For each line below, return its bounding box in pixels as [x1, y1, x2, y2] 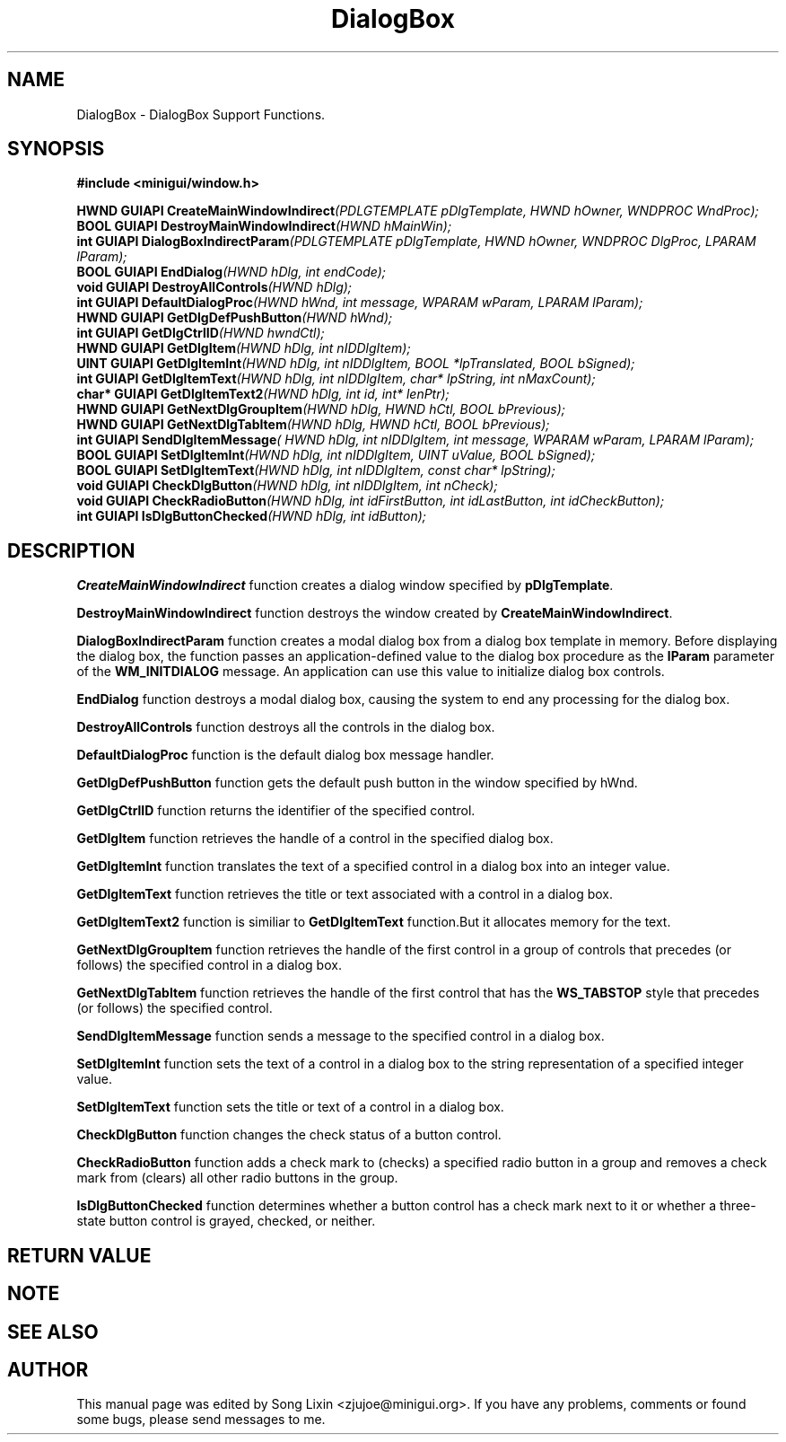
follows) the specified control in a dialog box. [76, 957, 342, 973]
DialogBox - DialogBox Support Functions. [76, 106, 326, 122]
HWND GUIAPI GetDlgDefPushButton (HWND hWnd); [76, 310, 393, 326]
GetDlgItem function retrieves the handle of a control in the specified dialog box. [76, 831, 554, 847]
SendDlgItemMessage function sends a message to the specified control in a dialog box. [76, 1028, 605, 1044]
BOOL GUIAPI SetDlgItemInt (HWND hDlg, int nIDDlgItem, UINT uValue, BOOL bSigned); [76, 447, 596, 463]
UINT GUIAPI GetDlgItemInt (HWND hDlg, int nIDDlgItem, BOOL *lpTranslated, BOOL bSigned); [76, 356, 635, 372]
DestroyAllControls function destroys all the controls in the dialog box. [76, 719, 495, 735]
